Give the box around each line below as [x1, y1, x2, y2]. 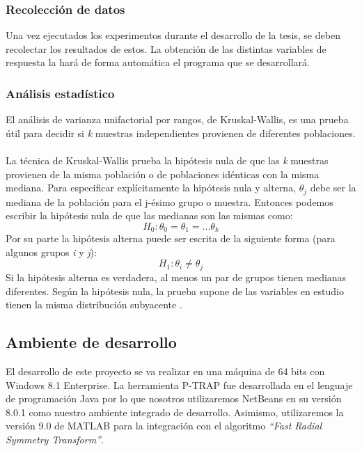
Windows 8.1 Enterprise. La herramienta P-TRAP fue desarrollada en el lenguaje [6, 377, 353, 392]
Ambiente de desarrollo [6, 331, 177, 353]
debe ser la [310, 180, 356, 195]
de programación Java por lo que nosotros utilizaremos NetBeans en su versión [6, 391, 342, 406]
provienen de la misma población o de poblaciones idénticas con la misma [6, 166, 320, 181]
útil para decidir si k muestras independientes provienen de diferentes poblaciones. [6, 125, 356, 140]
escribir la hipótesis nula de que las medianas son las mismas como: [6, 208, 293, 223]
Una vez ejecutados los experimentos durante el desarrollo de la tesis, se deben [6, 28, 340, 42]
